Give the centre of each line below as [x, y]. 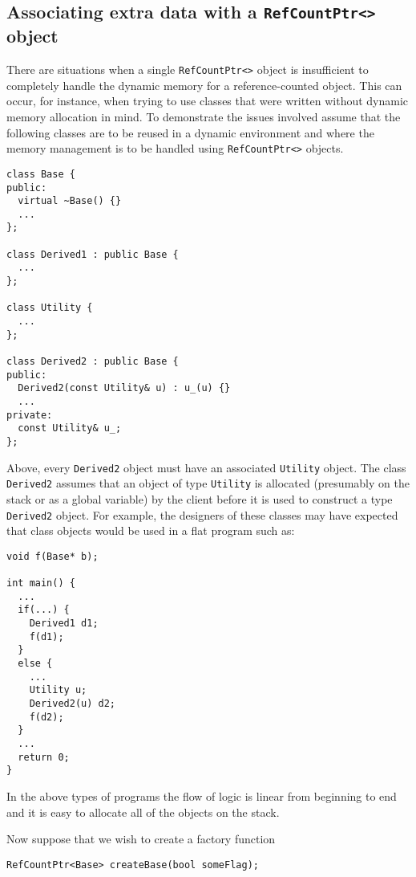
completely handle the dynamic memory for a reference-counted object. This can [204, 85]
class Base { [41, 174]
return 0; [44, 757]
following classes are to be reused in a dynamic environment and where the [190, 132]
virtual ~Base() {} [70, 201]
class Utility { [50, 308]
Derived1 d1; [64, 624]
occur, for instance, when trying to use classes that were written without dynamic [208, 101]
